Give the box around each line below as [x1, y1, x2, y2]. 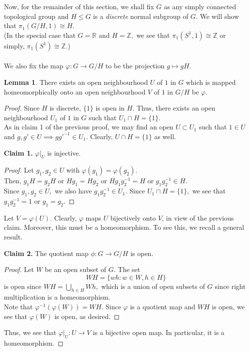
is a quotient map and [130, 302, 196, 312]
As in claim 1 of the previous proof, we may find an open [4, 122, 173, 132]
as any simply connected [164, 1, 236, 11]
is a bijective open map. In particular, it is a [93, 327, 225, 337]
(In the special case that [4, 30, 76, 40]
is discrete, [49, 103, 81, 113]
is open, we [212, 302, 245, 312]
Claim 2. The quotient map [4, 248, 89, 258]
